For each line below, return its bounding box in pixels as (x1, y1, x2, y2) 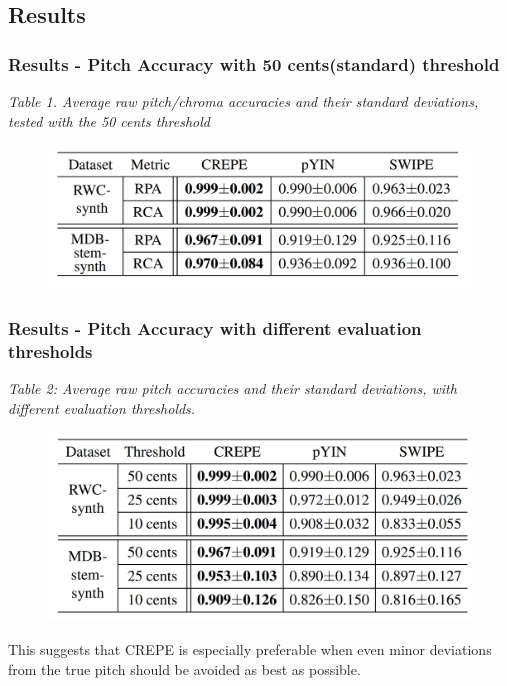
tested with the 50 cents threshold (8, 110, 210, 131)
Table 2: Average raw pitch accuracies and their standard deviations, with (8, 378, 457, 399)
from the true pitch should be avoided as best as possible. (8, 658, 361, 679)
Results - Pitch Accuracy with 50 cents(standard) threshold (8, 51, 500, 76)
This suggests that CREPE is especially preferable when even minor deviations (8, 639, 492, 660)
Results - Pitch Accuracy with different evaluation (8, 315, 422, 340)
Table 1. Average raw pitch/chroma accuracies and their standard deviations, (8, 91, 479, 111)
